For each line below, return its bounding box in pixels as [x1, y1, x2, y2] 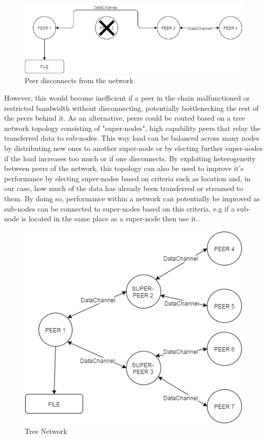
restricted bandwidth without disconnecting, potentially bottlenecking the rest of [4, 102, 259, 113]
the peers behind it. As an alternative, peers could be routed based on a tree [4, 112, 245, 123]
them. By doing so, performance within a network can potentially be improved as [4, 193, 260, 203]
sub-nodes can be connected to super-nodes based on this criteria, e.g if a [4, 203, 235, 214]
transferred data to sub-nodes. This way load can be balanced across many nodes [4, 132, 260, 143]
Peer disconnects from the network [25, 75, 133, 86]
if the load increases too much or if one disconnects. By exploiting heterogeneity [4, 153, 256, 163]
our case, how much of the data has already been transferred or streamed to [4, 183, 243, 194]
